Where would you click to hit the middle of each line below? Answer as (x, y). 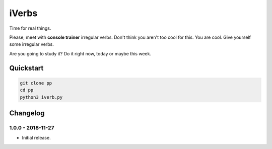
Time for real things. (30, 28)
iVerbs (23, 13)
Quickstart (26, 68)
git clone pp (36, 83)
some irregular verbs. (31, 44)
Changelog (27, 113)
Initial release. (36, 138)
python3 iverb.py (41, 97)
